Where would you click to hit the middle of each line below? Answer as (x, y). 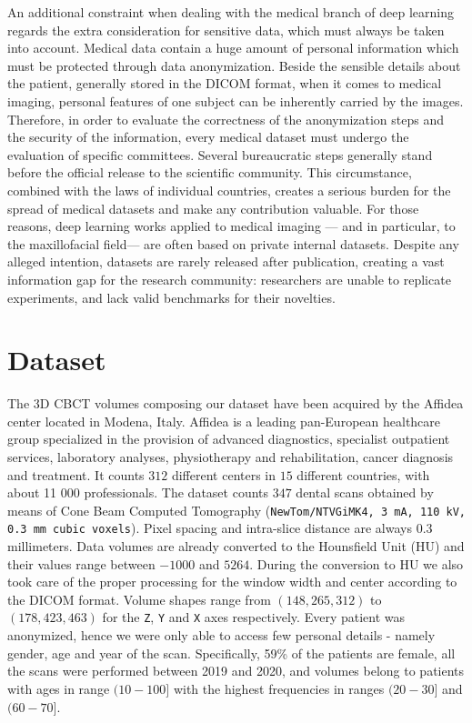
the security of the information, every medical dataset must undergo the (208, 137)
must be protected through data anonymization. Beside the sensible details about (234, 65)
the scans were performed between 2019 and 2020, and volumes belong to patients (236, 671)
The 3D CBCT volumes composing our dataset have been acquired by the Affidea (236, 403)
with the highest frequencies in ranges (279, 688)
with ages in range (59, 688)
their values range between (81, 563)
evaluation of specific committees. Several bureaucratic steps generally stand (220, 154)
